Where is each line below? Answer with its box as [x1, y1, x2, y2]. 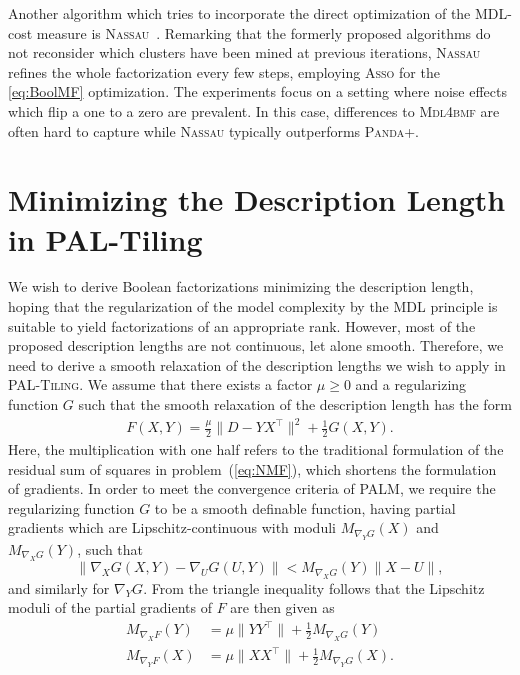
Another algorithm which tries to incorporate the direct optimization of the [8, 3, 471, 23]
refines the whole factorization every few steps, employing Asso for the [8, 61, 440, 82]
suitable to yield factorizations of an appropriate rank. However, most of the [8, 315, 476, 336]
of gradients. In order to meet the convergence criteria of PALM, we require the [8, 478, 496, 499]
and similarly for [8, 577, 110, 598]
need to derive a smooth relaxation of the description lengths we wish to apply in [8, 354, 506, 375]
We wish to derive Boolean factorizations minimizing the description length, [8, 276, 474, 297]
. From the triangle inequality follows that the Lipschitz [143, 577, 485, 598]
